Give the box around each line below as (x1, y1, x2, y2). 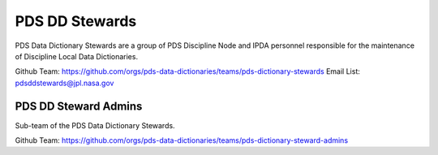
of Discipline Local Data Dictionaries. (15, 51, 138, 61)
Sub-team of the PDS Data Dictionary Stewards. (15, 120, 175, 130)
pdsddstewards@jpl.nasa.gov (15, 78, 114, 88)
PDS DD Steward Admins (15, 99, 143, 113)
